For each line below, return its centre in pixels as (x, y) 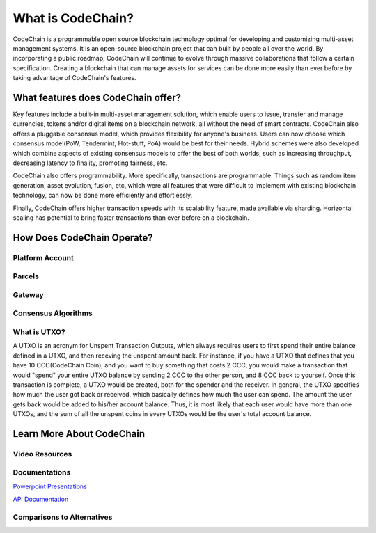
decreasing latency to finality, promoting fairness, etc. (90, 163)
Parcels (26, 276)
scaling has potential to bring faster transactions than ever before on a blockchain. (131, 217)
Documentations (42, 472)
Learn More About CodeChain (79, 434)
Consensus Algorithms (53, 313)
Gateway (29, 294)
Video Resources (42, 454)
